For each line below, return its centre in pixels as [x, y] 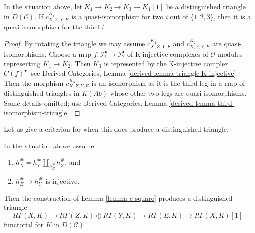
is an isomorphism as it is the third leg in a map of [168, 82]
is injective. [62, 181]
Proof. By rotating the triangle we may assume [75, 43]
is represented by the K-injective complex [166, 63]
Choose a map [70, 54]
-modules [229, 54]
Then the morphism [34, 82]
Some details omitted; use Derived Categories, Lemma [85, 102]
